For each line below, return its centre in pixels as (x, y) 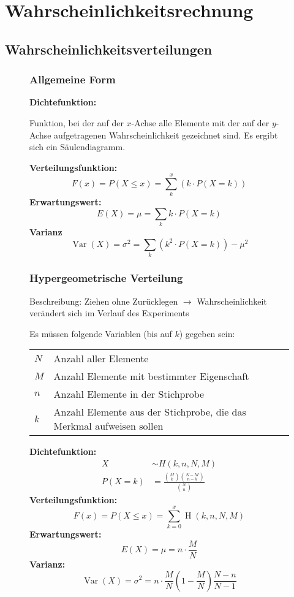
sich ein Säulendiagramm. (77, 147)
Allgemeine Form (73, 79)
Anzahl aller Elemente (101, 359)
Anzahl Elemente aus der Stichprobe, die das (150, 412)
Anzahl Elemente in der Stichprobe (129, 394)
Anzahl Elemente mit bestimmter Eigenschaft (151, 376)
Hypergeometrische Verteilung (106, 278)
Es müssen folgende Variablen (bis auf (101, 333)
